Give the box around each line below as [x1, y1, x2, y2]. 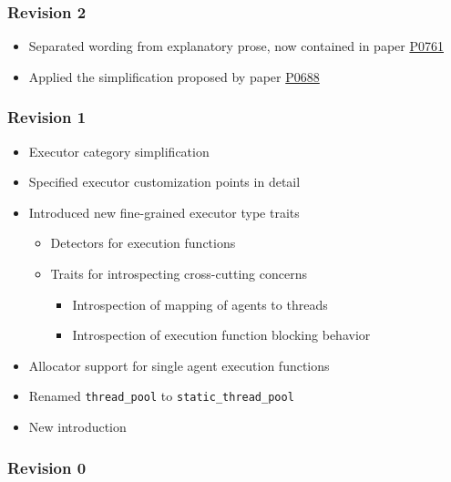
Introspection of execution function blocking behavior [72, 325, 371, 344]
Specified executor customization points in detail [28, 172, 301, 191]
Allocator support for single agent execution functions [28, 355, 330, 374]
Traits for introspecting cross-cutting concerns [50, 264, 307, 282]
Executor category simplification [28, 141, 210, 160]
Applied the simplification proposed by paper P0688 [28, 67, 320, 86]
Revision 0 [7, 456, 87, 478]
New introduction [28, 417, 127, 436]
